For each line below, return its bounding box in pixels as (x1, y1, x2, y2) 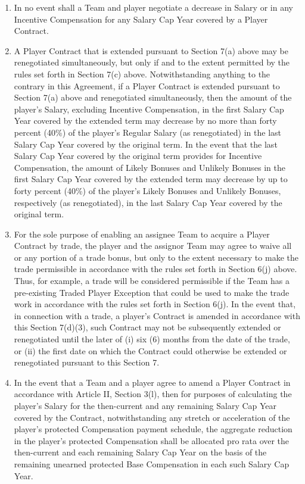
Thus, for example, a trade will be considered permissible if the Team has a (14, 274, 290, 287)
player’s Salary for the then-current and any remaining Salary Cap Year (14, 399, 277, 411)
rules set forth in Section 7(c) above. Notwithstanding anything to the (14, 67, 270, 80)
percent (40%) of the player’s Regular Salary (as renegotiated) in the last (14, 126, 282, 138)
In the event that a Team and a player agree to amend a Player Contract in (14, 376, 291, 388)
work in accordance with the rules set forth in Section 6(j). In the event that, (14, 298, 296, 310)
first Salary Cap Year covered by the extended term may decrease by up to (14, 173, 288, 185)
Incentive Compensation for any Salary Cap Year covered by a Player (14, 13, 268, 25)
